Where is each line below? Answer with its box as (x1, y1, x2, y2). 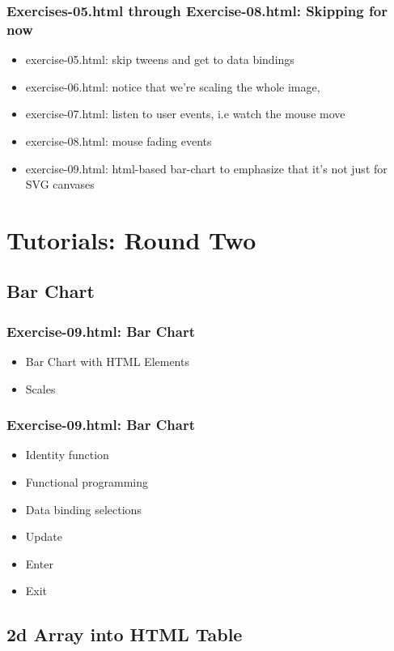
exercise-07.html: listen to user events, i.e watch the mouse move (25, 105, 345, 122)
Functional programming (25, 474, 148, 491)
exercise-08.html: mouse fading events (25, 132, 212, 149)
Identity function (25, 446, 109, 463)
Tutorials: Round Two (6, 223, 256, 256)
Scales (25, 380, 56, 397)
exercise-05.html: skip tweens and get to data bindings (25, 51, 294, 68)
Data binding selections (25, 500, 142, 517)
